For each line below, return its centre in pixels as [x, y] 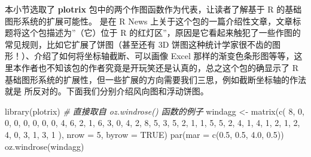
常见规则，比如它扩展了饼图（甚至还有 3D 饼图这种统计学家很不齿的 [139, 44]
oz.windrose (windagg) [45, 146]
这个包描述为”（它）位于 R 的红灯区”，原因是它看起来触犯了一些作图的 [161, 33]
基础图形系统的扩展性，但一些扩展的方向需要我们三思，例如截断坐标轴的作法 [155, 79]
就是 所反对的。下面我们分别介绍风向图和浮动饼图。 [107, 91]
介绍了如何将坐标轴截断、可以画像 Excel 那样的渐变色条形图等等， [164, 56]
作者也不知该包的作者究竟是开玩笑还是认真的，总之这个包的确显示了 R [160, 67]
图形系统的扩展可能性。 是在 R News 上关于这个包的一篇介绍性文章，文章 [149, 21]
